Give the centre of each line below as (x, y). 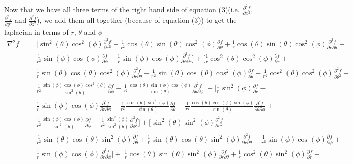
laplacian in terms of (36, 31)
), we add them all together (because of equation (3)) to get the (137, 20)
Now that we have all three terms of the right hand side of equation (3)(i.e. (122, 9)
